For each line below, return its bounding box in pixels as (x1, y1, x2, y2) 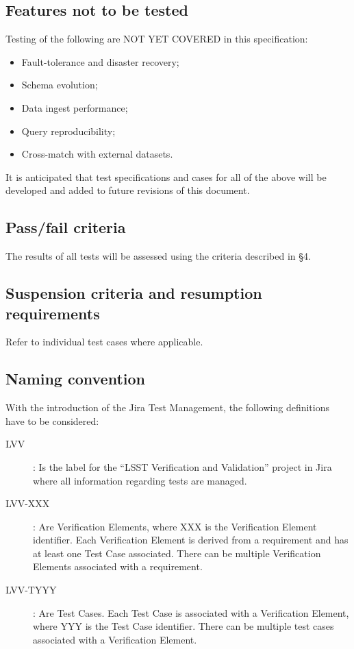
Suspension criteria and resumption (5, 282, 262, 304)
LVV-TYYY (5, 583, 57, 597)
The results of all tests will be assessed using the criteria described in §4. (5, 249, 311, 263)
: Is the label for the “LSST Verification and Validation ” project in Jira (33, 459, 332, 474)
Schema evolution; (21, 77, 98, 92)
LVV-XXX (5, 496, 50, 511)
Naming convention (5, 368, 146, 389)
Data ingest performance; (21, 100, 128, 114)
